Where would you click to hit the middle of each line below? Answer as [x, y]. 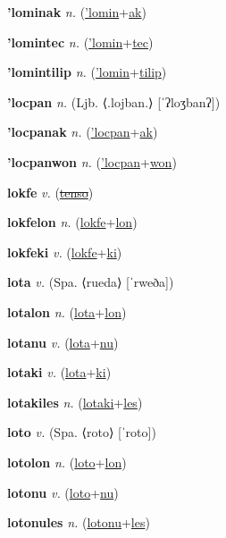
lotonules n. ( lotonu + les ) [79, 522]
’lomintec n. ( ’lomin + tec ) [80, 42]
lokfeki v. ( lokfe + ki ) [65, 252]
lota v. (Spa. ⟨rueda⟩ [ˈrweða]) [91, 282]
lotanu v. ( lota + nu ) [63, 342]
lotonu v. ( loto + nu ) [63, 492]
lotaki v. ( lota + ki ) [59, 372]
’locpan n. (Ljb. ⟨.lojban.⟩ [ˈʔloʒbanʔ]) [114, 101]
